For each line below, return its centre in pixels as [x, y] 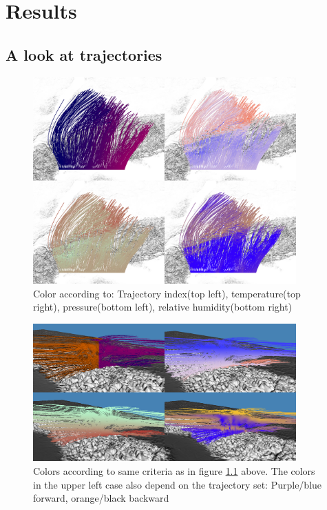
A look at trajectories [84, 54]
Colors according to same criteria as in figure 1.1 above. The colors [174, 470]
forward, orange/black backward [101, 498]
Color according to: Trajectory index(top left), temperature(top [167, 293]
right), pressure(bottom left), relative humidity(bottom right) [163, 307]
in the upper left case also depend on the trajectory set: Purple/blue [178, 484]
